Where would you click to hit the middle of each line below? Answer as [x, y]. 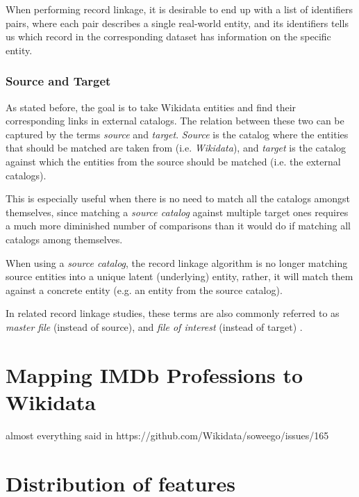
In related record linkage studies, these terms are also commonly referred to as [173, 313]
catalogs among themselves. [64, 239]
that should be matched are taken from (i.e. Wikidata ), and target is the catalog [176, 148]
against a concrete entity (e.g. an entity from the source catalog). [144, 290]
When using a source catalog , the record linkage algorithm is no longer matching [177, 262]
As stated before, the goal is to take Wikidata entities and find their [151, 107]
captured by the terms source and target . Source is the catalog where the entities [177, 134]
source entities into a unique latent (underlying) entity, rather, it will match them [179, 276]
